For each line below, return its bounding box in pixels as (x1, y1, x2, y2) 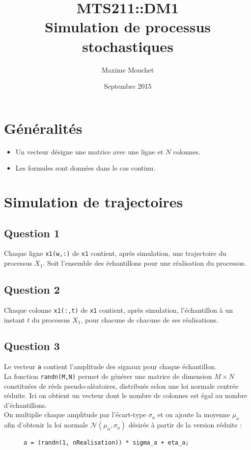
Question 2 (4, 282, 60, 297)
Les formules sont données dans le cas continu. (15, 163, 155, 173)
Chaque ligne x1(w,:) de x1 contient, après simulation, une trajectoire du (4, 248, 226, 258)
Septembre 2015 (104, 81, 152, 91)
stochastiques (82, 36, 173, 56)
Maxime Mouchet (101, 64, 154, 75)
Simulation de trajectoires (4, 192, 183, 211)
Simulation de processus (44, 17, 211, 37)
